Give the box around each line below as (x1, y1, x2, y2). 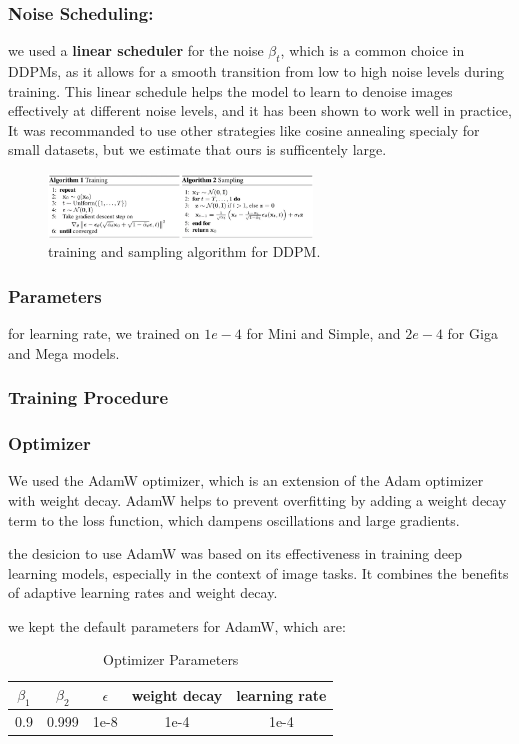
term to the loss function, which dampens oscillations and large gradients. (8, 509, 460, 530)
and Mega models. (8, 342, 120, 363)
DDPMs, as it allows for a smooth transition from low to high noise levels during (8, 61, 504, 82)
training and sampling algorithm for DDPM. (48, 241, 321, 262)
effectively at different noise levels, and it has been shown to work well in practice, (8, 100, 512, 121)
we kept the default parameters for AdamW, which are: (8, 615, 346, 636)
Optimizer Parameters (103, 649, 239, 670)
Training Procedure (8, 385, 169, 410)
